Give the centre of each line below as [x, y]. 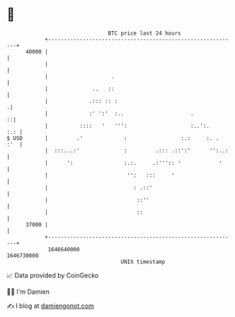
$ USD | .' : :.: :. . [113, 138]
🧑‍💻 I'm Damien [28, 292]
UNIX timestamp [143, 262]
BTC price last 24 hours [144, 33]
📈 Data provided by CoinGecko [53, 275]
